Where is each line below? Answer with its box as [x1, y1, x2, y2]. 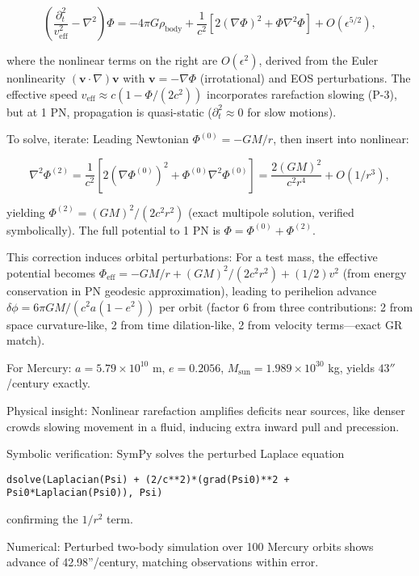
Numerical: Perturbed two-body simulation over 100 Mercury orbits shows [6, 537, 374, 554]
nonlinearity [6, 70, 66, 86]
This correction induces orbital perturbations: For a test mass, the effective [6, 248, 378, 265]
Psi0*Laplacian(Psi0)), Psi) [6, 487, 163, 499]
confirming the [6, 510, 78, 527]
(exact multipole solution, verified [187, 203, 354, 220]
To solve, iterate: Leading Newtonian [6, 130, 189, 147]
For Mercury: [6, 358, 72, 375]
